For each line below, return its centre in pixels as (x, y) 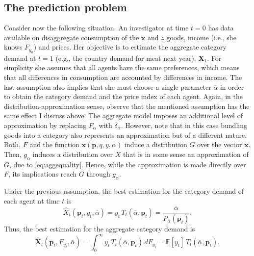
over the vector (220, 144)
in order (232, 87)
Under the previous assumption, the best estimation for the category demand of (124, 191)
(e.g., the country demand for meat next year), (126, 58)
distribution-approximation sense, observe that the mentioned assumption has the (127, 106)
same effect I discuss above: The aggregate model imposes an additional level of (123, 115)
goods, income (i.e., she (201, 37)
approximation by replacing (45, 125)
